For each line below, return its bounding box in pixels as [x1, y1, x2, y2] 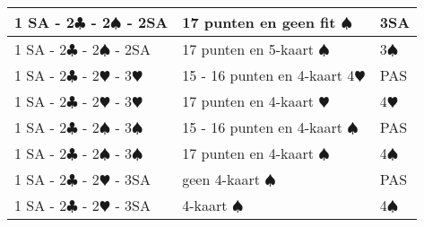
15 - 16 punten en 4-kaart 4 [182, 65, 355, 85]
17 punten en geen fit [182, 12, 336, 32]
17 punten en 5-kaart [182, 39, 314, 59]
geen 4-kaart [182, 169, 260, 189]
